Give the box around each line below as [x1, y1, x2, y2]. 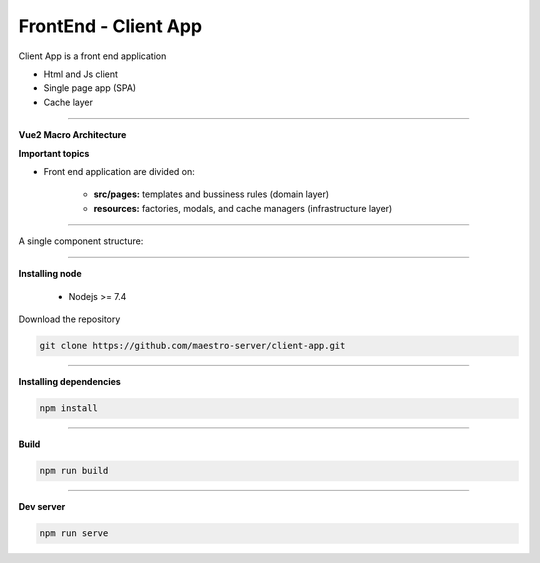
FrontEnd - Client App [18, 15, 203, 37]
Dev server [18, 501, 66, 513]
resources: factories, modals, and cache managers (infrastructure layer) [93, 202, 393, 214]
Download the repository [18, 313, 121, 325]
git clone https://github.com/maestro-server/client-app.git [39, 340, 346, 352]
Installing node [18, 268, 82, 280]
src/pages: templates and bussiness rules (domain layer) [93, 188, 330, 200]
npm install [39, 403, 99, 414]
